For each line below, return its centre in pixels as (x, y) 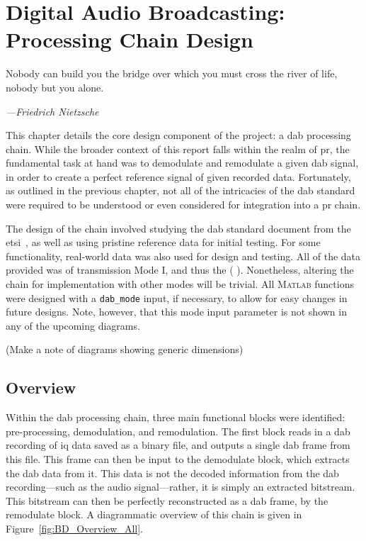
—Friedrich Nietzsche (52, 111)
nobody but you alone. (55, 87)
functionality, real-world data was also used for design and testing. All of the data (183, 256)
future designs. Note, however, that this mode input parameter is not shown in (176, 312)
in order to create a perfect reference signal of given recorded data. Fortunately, (178, 176)
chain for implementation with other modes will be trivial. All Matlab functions (180, 284)
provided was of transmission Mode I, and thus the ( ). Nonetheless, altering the (180, 270)
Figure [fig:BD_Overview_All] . (74, 529)
